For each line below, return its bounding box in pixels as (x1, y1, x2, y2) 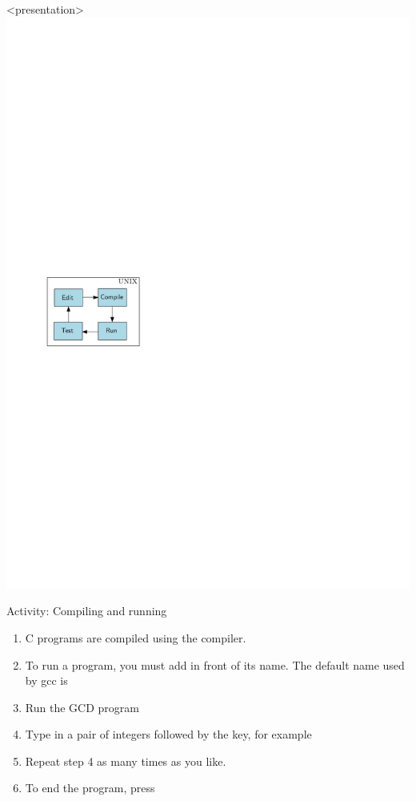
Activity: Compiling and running (6, 602, 167, 619)
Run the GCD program (25, 698, 139, 715)
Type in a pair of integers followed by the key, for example (25, 726, 312, 743)
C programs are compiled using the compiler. (25, 629, 246, 646)
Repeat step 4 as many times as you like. (25, 752, 226, 769)
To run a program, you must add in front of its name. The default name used (25, 656, 405, 673)
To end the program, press (25, 779, 155, 796)
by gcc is (25, 672, 68, 689)
